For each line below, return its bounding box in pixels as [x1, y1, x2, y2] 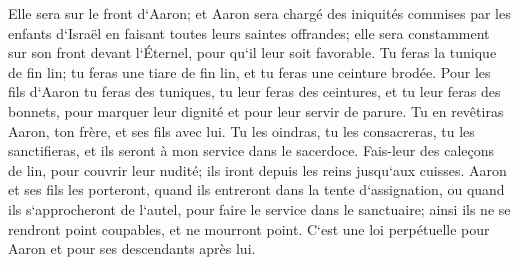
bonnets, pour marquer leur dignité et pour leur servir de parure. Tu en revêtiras [8, 100, 504, 121]
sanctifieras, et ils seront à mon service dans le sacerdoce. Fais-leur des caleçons [8, 140, 495, 161]
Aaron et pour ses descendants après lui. [8, 238, 256, 259]
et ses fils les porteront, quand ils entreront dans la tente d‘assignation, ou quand [8, 179, 505, 200]
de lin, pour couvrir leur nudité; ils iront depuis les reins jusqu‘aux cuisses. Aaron [8, 159, 507, 180]
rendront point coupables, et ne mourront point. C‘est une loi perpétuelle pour [8, 218, 490, 239]
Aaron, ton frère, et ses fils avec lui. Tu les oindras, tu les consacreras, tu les [8, 120, 475, 141]
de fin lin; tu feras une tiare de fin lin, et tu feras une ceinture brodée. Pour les [8, 61, 491, 82]
